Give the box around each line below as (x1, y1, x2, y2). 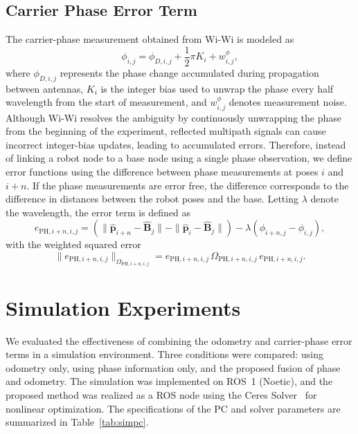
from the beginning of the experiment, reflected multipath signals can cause (6, 124, 326, 138)
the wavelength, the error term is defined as (6, 205, 191, 219)
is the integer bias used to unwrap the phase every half (100, 81, 334, 95)
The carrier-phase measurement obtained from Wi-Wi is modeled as (6, 32, 294, 46)
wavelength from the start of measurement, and (6, 95, 207, 109)
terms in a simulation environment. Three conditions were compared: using (6, 347, 323, 361)
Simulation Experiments (6, 293, 241, 321)
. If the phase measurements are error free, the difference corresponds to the (26, 178, 349, 192)
